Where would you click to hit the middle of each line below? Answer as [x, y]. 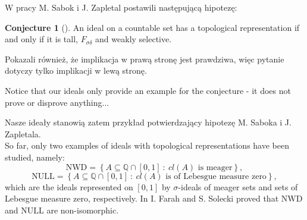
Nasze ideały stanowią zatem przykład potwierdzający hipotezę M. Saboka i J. [148, 122]
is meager [215, 167]
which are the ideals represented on [69, 186]
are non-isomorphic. [83, 210]
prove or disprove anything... [57, 102]
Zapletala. [23, 133]
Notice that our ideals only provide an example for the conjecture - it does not [148, 90]
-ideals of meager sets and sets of [238, 186]
